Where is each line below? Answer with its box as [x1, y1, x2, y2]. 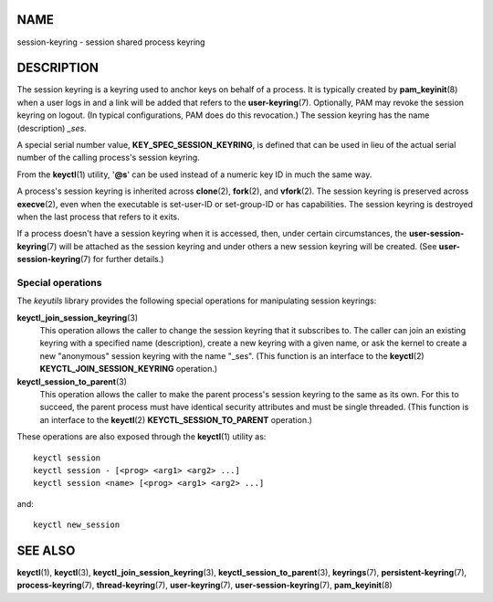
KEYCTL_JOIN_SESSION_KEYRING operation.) [39, 364, 218, 375]
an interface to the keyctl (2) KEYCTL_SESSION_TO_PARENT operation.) [39, 414, 312, 425]
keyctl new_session [33, 520, 121, 530]
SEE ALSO [16, 543, 76, 558]
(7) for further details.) [79, 254, 164, 265]
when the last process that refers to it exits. [16, 211, 180, 222]
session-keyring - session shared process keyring [16, 37, 205, 48]
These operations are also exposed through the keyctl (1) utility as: [16, 431, 267, 442]
